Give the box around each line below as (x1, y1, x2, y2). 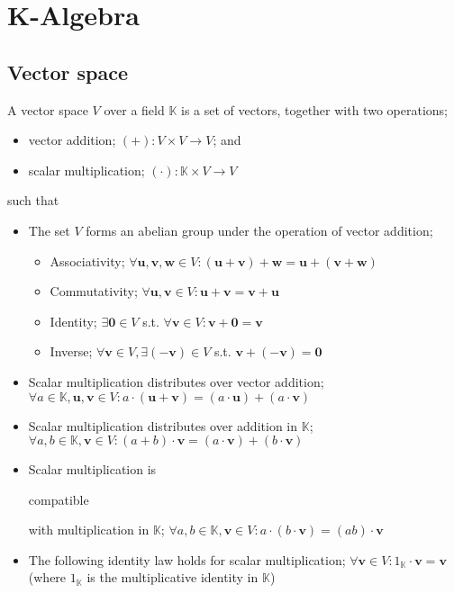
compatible (28, 490, 89, 508)
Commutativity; (50, 282, 138, 301)
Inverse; (50, 342, 93, 361)
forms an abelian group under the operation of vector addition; (86, 220, 433, 239)
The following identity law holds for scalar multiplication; (28, 550, 346, 569)
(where (28, 568, 67, 587)
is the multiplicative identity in (86, 568, 259, 587)
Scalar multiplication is (28, 460, 157, 479)
